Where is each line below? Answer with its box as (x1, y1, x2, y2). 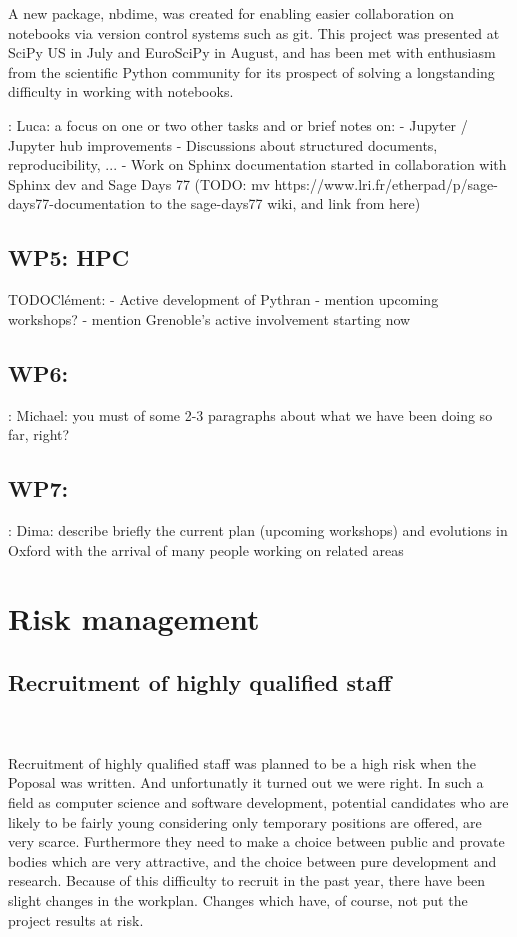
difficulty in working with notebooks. (8, 81, 234, 102)
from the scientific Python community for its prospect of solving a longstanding (8, 61, 495, 82)
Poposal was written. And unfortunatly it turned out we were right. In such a (8, 772, 484, 793)
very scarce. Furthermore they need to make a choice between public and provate (8, 831, 505, 852)
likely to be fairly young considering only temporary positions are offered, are (8, 811, 482, 832)
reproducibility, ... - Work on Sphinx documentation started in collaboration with (8, 154, 507, 175)
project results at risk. (8, 909, 144, 930)
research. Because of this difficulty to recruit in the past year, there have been (8, 870, 486, 891)
